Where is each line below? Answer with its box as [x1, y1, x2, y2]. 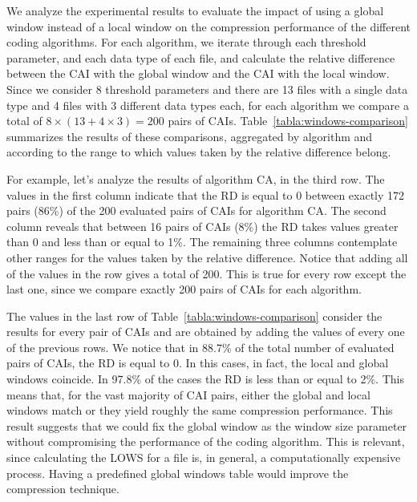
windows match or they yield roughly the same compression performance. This [6, 402, 393, 419]
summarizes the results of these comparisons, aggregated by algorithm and [6, 128, 373, 144]
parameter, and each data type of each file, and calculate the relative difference [6, 49, 395, 66]
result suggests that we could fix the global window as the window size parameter [6, 417, 407, 434]
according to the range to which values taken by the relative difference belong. [6, 144, 391, 160]
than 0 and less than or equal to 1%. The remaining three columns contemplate [6, 233, 398, 250]
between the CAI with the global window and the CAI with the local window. [6, 65, 390, 82]
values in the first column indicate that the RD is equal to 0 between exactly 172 [6, 186, 405, 203]
